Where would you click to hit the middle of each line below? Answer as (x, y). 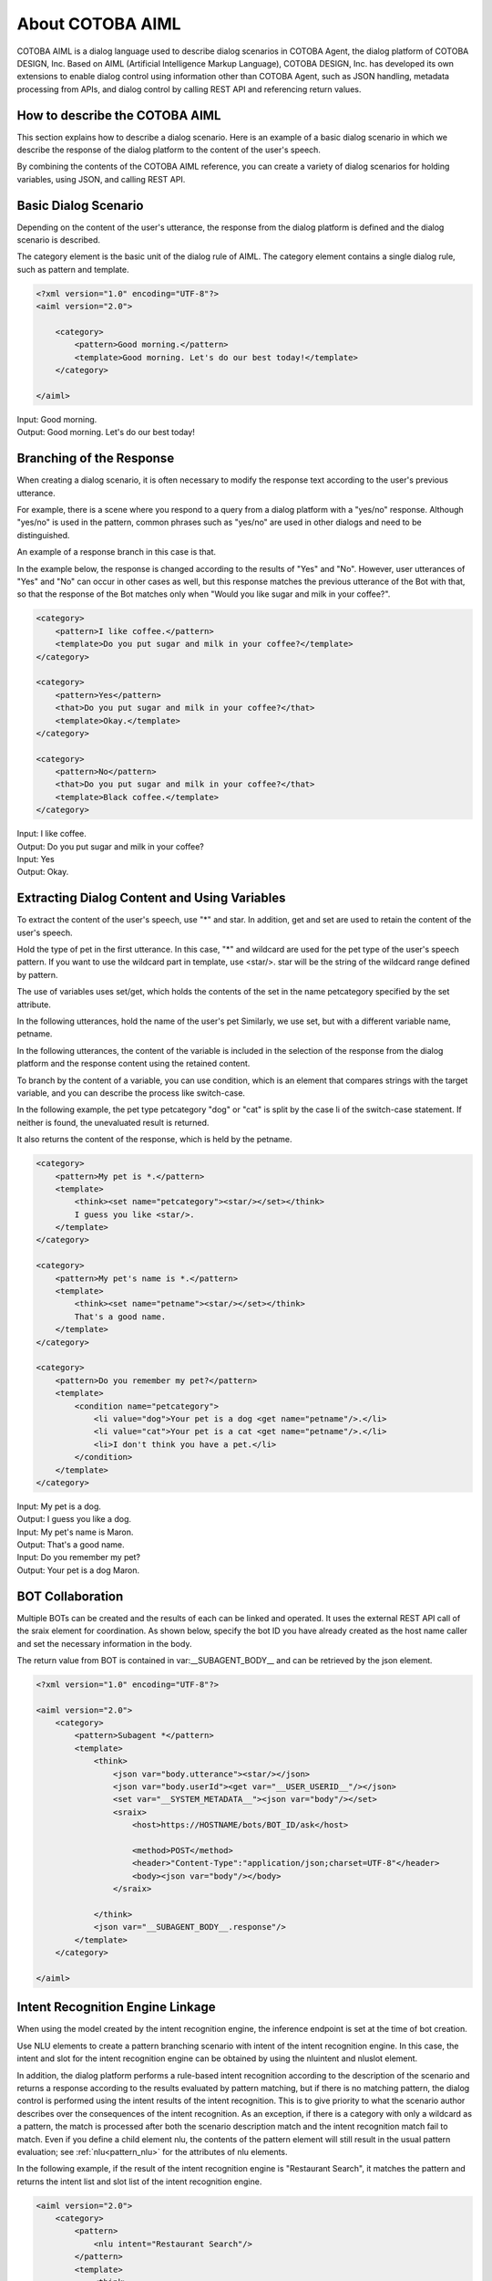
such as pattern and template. (73, 269)
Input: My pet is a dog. (59, 1506)
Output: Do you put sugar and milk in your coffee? (110, 846)
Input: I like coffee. (51, 834)
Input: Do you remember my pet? (79, 1557)
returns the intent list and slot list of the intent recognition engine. (139, 2182)
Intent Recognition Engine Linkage (116, 2007)
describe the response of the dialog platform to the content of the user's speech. (169, 150)
